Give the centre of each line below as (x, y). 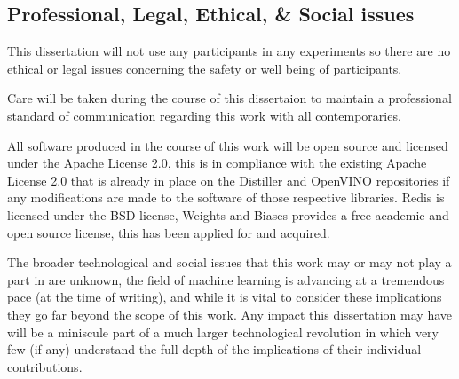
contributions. (45, 366)
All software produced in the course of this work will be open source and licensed (228, 145)
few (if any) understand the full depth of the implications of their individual (214, 349)
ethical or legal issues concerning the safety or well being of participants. (205, 68)
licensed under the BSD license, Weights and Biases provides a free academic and (228, 214)
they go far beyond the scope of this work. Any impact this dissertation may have (229, 314)
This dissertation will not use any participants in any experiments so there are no (229, 51)
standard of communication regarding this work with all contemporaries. (204, 115)
